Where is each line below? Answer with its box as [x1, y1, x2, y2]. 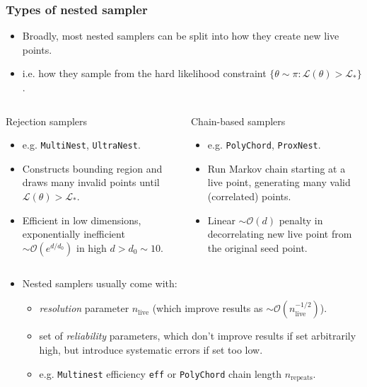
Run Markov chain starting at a [207, 161, 346, 175]
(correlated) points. [207, 189, 291, 204]
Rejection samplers [6, 113, 88, 128]
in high [76, 240, 107, 255]
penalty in [279, 212, 323, 227]
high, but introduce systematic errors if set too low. [39, 342, 263, 357]
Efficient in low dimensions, [22, 212, 141, 227]
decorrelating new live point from [207, 226, 352, 241]
